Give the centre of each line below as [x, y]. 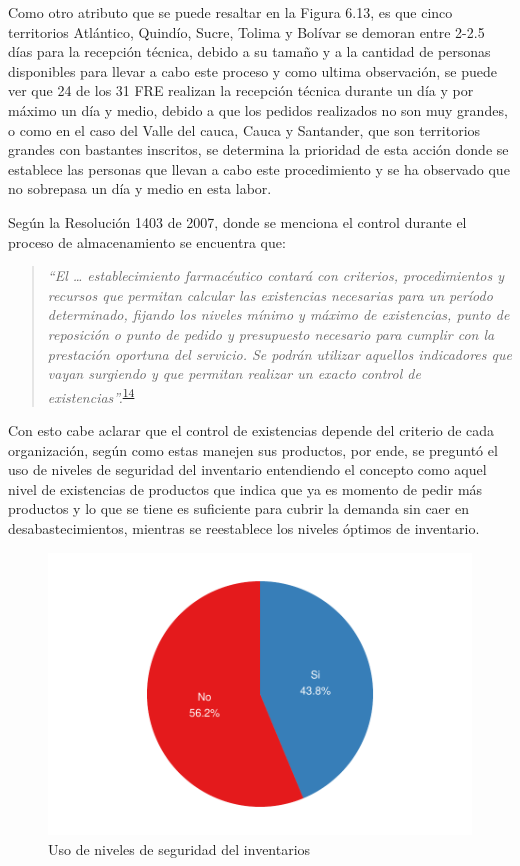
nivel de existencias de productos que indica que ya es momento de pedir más [245, 488]
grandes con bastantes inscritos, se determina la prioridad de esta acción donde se [258, 149]
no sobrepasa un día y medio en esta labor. [140, 188]
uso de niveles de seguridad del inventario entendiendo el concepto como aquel [247, 469]
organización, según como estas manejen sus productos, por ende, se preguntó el [253, 449]
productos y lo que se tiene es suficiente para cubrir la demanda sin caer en [238, 508]
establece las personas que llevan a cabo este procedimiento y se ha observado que [259, 168]
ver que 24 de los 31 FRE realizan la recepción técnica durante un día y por [241, 90]
